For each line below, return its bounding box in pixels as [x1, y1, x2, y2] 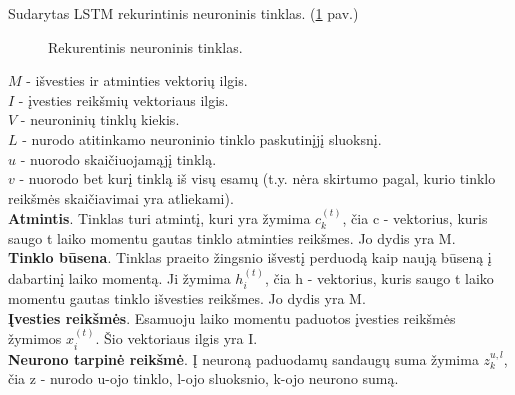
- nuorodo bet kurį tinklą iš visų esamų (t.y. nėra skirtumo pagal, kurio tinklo [19, 168, 496, 189]
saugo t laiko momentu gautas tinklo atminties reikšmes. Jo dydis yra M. [8, 227, 456, 248]
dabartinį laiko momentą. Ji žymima [8, 267, 231, 288]
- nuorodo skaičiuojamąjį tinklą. [20, 148, 217, 169]
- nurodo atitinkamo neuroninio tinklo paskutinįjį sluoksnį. [22, 128, 382, 149]
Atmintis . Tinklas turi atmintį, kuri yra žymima [8, 208, 311, 229]
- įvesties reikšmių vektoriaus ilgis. [18, 89, 229, 110]
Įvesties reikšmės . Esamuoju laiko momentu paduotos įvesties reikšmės [8, 307, 456, 328]
